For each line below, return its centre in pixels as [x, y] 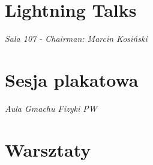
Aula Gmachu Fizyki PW [51, 108]
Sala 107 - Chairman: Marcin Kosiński [76, 39]
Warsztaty [48, 149]
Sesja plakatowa [72, 79]
